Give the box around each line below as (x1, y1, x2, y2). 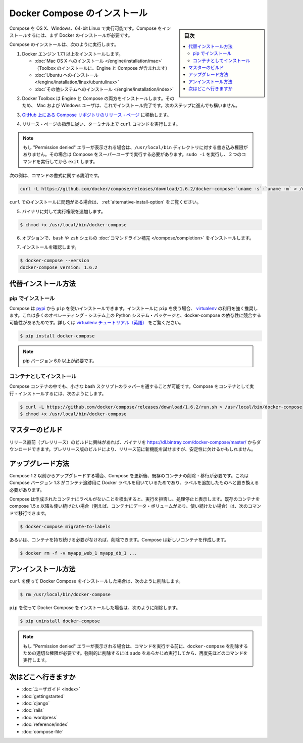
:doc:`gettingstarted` (22, 693, 65, 699)
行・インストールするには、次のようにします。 (9, 390, 107, 397)
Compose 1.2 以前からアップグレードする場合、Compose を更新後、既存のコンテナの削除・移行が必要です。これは (9, 472, 249, 478)
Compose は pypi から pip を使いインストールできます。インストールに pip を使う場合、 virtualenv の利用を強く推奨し (9, 306, 258, 312)
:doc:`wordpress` (22, 714, 58, 720)
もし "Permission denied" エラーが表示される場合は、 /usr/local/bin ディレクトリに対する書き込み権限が (23, 144, 248, 151)
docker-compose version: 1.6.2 (20, 265, 98, 270)
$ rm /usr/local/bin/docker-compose (20, 591, 111, 598)
